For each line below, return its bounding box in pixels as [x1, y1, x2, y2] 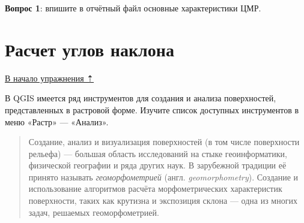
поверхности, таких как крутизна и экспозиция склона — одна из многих [28, 194, 297, 207]
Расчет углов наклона [5, 37, 174, 61]
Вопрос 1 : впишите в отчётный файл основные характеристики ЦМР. [5, 2, 261, 14]
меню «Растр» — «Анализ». [5, 115, 109, 128]
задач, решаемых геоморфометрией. [28, 206, 159, 218]
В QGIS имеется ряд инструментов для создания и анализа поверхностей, [5, 92, 276, 104]
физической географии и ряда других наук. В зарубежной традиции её [28, 159, 287, 171]
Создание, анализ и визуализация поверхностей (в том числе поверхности [28, 135, 300, 148]
